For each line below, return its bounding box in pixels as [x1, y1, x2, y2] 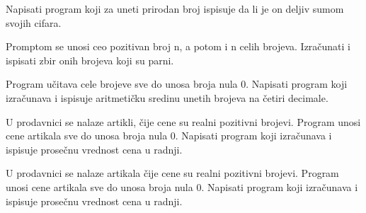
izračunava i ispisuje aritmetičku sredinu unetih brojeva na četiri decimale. [6, 90, 328, 105]
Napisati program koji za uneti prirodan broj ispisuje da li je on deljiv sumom [6, 1, 344, 16]
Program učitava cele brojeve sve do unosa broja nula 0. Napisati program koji [6, 76, 348, 91]
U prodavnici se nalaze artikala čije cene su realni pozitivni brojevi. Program [6, 166, 339, 180]
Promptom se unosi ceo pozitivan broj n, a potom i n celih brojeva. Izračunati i [6, 39, 351, 54]
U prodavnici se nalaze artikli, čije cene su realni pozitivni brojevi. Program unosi [6, 114, 361, 129]
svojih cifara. [6, 15, 62, 30]
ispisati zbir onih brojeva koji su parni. [6, 52, 174, 67]
